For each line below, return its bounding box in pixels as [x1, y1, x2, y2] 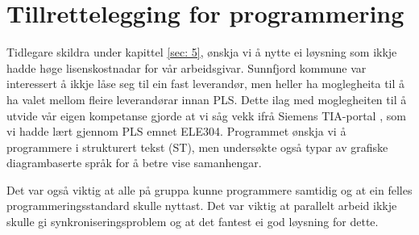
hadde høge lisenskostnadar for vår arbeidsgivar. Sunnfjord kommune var [6, 59, 367, 76]
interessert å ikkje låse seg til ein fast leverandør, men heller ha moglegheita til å [6, 75, 405, 92]
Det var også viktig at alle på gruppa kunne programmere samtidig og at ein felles [6, 181, 413, 198]
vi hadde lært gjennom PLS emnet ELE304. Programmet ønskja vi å [6, 123, 346, 140]
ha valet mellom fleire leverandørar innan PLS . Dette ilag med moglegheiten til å [6, 90, 407, 107]
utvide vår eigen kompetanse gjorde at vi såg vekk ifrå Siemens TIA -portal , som [6, 107, 406, 124]
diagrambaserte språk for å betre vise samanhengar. [6, 154, 262, 171]
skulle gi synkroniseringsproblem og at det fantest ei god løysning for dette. [6, 213, 379, 230]
